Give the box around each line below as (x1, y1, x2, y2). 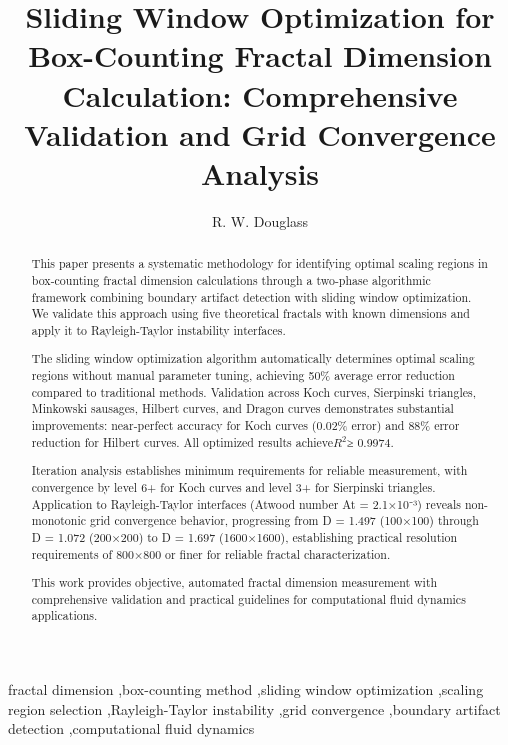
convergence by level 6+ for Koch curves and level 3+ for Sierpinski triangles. (31, 478, 436, 495)
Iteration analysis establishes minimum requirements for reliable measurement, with (31, 462, 468, 479)
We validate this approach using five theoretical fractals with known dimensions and (31, 305, 470, 322)
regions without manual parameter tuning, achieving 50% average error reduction (31, 367, 455, 384)
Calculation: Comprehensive (62, 74, 458, 115)
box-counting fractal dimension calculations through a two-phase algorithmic (31, 271, 431, 288)
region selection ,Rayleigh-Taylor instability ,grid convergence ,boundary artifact (8, 698, 501, 719)
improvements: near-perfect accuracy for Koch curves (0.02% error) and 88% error (31, 417, 460, 434)
